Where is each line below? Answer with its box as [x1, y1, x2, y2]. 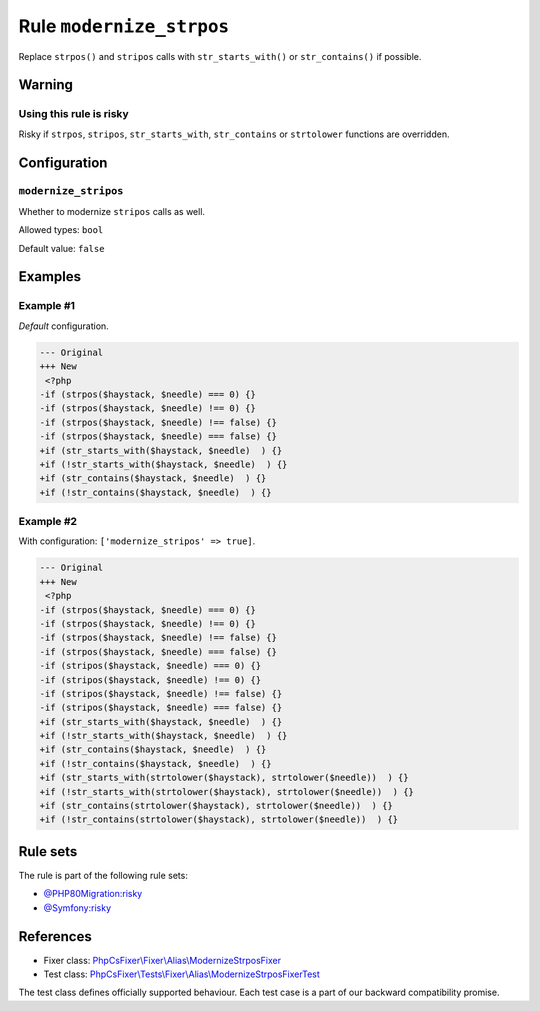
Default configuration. [18, 320, 109, 332]
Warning [18, 76, 74, 94]
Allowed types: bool [18, 224, 104, 236]
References [18, 928, 92, 945]
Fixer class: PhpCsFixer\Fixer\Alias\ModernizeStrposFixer [43, 954, 282, 966]
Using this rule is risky [18, 107, 129, 121]
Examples [18, 268, 82, 285]
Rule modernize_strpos [18, 15, 230, 37]
